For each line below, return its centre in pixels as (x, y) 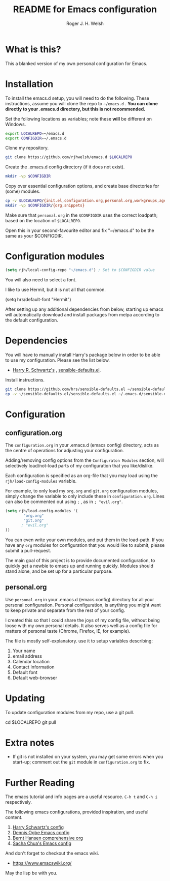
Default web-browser (35, 678)
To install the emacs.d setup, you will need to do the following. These (77, 98)
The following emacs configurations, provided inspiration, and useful (77, 812)
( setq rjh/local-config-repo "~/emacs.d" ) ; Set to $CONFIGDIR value (80, 270)
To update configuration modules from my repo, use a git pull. (70, 712)
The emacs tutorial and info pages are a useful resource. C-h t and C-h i (81, 797)
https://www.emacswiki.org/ (42, 863)
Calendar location (31, 661)
